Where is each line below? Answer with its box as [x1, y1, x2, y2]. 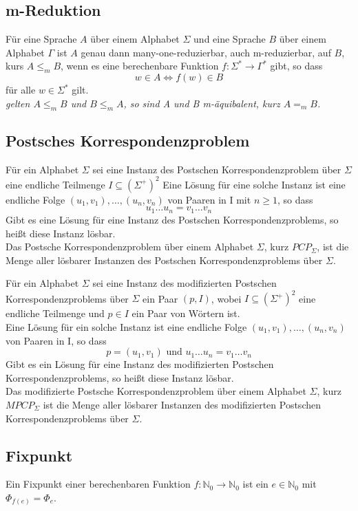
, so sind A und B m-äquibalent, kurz [123, 96, 280, 110]
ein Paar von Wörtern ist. [131, 306, 240, 320]
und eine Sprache [193, 32, 266, 46]
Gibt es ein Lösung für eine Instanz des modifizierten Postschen [6, 357, 274, 371]
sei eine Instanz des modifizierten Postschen [92, 276, 277, 290]
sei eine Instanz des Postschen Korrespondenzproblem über [92, 162, 341, 176]
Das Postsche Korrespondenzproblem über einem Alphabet [6, 239, 254, 254]
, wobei [211, 291, 242, 305]
